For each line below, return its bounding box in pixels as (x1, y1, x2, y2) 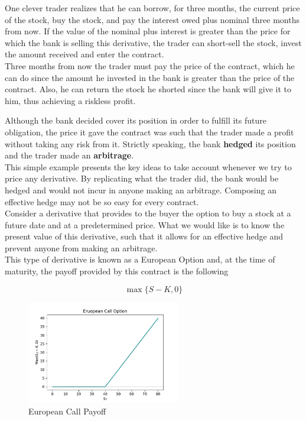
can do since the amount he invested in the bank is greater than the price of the (5, 71, 295, 83)
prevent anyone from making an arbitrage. (5, 241, 158, 254)
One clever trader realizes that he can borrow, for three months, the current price (5, 2, 300, 14)
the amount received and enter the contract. (5, 48, 164, 60)
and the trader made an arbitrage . (5, 149, 134, 161)
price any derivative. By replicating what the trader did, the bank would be (5, 172, 279, 184)
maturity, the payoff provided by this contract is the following (5, 265, 229, 277)
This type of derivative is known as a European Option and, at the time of (5, 253, 275, 265)
